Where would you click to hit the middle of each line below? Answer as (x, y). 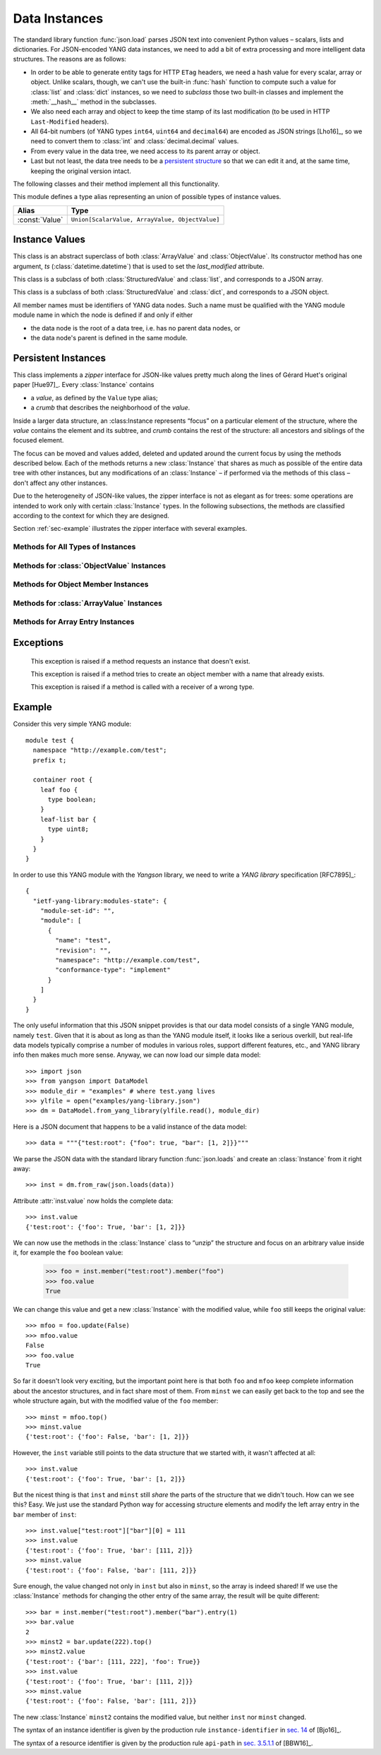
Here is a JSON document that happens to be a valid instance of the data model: (130, 1127)
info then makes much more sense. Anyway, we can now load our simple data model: (137, 1055)
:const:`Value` (40, 220)
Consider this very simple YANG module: (72, 724)
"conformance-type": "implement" (113, 970)
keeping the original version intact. (81, 171)
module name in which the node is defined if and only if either (103, 315)
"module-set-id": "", (78, 910)
